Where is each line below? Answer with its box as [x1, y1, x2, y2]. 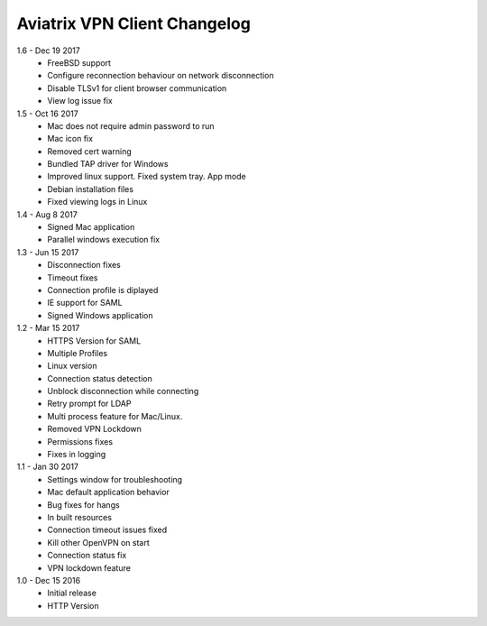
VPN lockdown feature [47, 562, 131, 573]
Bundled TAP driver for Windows [47, 159, 169, 170]
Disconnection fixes [47, 260, 122, 271]
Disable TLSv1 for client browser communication [47, 82, 227, 94]
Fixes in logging [47, 449, 106, 460]
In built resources [47, 512, 113, 522]
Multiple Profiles [47, 347, 108, 358]
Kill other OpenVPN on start [47, 537, 151, 548]
